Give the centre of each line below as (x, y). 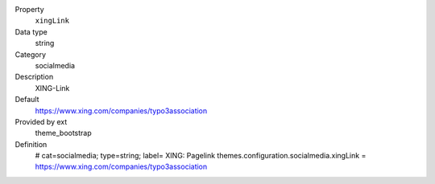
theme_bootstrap (63, 133)
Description (34, 77)
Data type (31, 31)
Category (31, 54)
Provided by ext (41, 121)
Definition (31, 144)
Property (29, 9)
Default (27, 100)
